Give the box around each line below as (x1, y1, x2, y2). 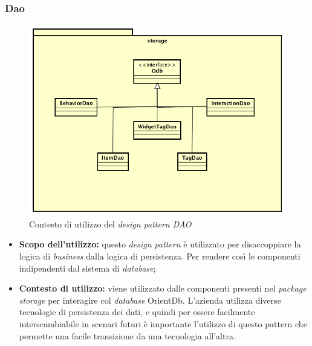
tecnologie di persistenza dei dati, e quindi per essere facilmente (19, 305, 255, 318)
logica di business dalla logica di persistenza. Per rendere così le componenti (19, 249, 301, 262)
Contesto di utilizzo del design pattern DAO (29, 217, 192, 230)
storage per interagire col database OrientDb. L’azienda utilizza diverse (19, 293, 281, 306)
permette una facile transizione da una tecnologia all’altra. (19, 329, 236, 342)
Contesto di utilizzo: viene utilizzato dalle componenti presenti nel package (19, 282, 307, 295)
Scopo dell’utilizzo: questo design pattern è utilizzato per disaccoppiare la (19, 238, 301, 250)
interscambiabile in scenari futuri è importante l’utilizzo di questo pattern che (19, 317, 307, 330)
